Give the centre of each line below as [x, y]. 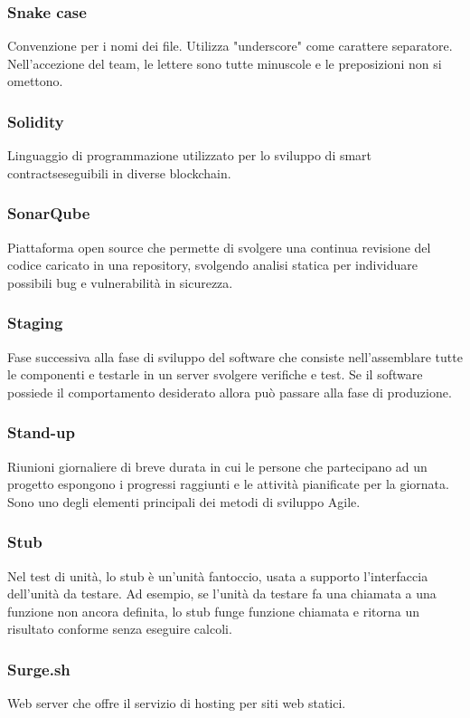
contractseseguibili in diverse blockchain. [119, 172]
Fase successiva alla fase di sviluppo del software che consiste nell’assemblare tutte [235, 356]
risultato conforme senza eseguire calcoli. [120, 629]
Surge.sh [39, 669]
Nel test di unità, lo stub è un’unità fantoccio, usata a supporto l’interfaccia [218, 575]
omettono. [35, 81]
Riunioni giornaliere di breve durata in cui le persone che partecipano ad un [217, 466]
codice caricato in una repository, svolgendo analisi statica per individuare [212, 265]
